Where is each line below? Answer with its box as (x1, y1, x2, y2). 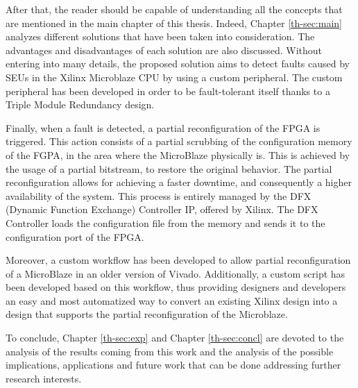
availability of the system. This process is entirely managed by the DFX (6, 188, 312, 203)
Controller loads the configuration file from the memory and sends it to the (6, 215, 325, 230)
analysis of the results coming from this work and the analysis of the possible (6, 344, 334, 358)
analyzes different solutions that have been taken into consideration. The (6, 29, 315, 44)
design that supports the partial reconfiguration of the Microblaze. (6, 307, 288, 321)
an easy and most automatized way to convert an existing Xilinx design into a (6, 293, 338, 307)
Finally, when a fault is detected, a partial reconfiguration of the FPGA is (6, 120, 321, 135)
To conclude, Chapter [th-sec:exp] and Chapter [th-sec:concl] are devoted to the (6, 330, 344, 345)
